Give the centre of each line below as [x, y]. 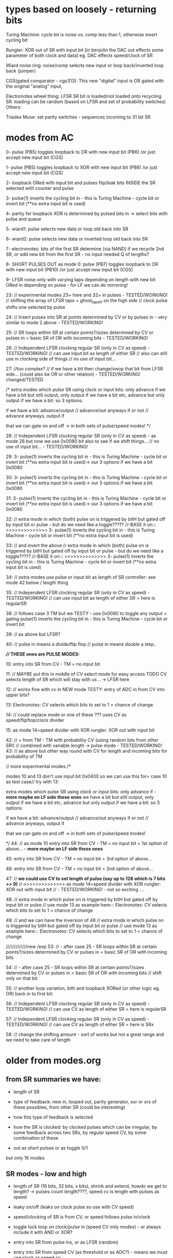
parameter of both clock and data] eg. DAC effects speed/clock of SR [79, 55]
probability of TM [24, 756]
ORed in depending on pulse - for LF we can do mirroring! [67, 285]
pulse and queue [24, 219]
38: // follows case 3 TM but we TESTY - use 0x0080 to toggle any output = [86, 613]
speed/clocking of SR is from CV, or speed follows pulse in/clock [82, 1217]
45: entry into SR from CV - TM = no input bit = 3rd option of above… [79, 858]
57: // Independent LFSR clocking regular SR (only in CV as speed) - [78, 1019]
